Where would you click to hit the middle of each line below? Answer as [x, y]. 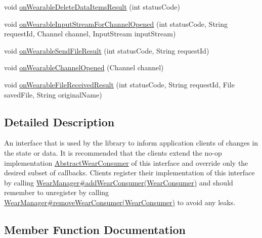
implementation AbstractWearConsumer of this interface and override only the [126, 162]
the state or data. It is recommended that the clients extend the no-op [113, 152]
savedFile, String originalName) [53, 94]
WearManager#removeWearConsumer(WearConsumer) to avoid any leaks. [120, 202]
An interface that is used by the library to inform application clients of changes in [131, 143]
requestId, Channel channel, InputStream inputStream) [90, 34]
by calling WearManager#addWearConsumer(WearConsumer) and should [119, 182]
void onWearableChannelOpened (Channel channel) [84, 67]
